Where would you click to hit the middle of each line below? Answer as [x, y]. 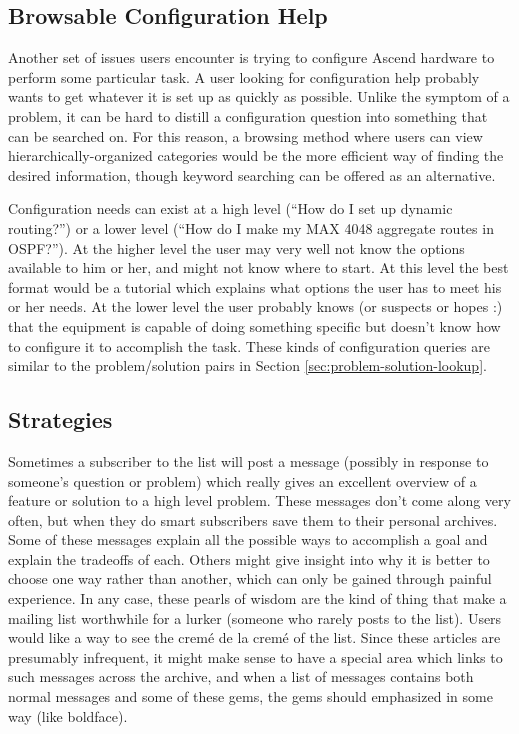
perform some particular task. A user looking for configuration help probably [244, 76]
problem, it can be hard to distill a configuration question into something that [248, 115]
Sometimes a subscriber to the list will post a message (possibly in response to [248, 460]
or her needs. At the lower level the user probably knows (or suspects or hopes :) [255, 306]
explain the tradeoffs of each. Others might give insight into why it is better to [249, 558]
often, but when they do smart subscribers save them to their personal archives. [253, 519]
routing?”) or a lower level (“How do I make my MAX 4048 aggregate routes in [251, 227]
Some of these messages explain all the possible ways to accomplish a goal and [248, 539]
